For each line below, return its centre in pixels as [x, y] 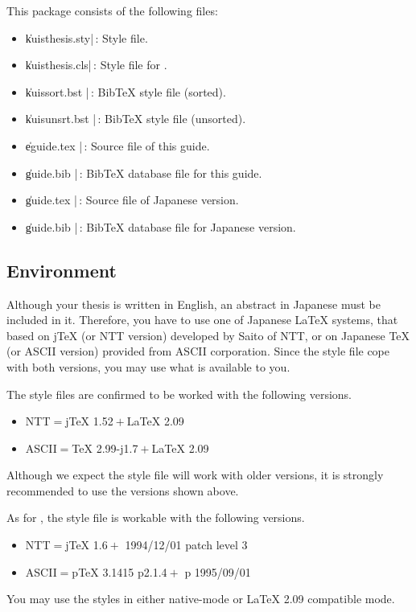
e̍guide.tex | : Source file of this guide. [117, 145]
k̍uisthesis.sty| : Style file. [86, 37]
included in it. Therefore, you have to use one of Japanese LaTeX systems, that [202, 320]
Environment [62, 270]
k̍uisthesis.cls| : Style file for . [96, 65]
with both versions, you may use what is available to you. [148, 366]
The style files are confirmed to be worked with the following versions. [179, 394]
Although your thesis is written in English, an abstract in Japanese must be [194, 304]
